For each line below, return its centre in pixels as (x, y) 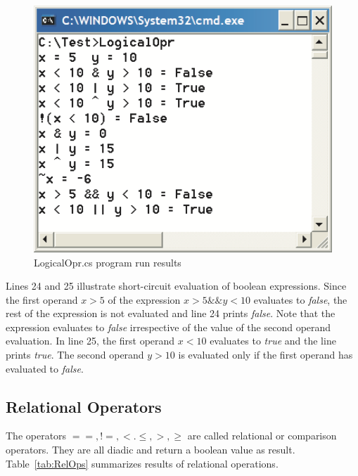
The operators (36, 436)
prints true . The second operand (75, 355)
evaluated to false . (45, 368)
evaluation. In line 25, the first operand (90, 341)
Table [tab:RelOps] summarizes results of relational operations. (142, 463)
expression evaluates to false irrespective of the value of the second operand (168, 327)
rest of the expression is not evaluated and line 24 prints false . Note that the (171, 313)
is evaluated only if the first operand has (266, 355)
